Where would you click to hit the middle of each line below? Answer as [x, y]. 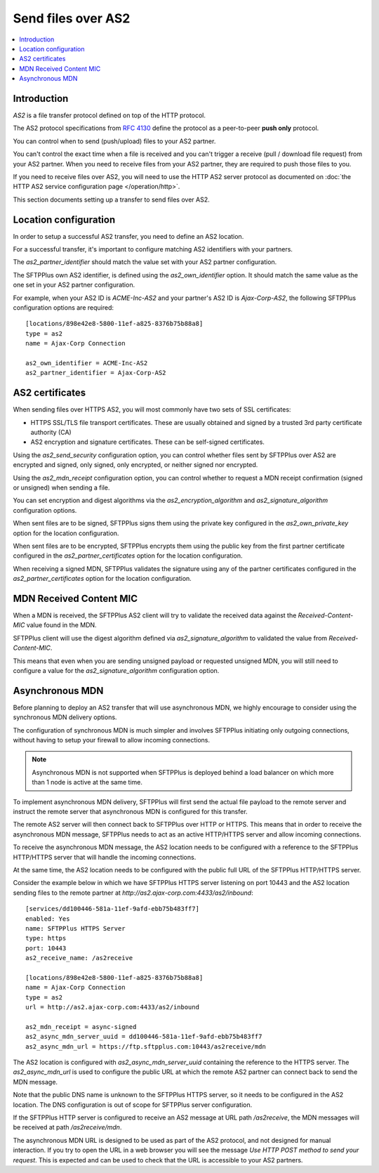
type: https [46, 938]
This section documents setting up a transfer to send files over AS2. [111, 199]
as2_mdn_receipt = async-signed [81, 1027]
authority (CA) [51, 433]
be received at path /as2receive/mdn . [67, 1127]
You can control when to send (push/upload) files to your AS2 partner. [114, 141]
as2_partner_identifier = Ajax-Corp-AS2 [96, 373]
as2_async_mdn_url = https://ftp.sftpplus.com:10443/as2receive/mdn [146, 1046]
